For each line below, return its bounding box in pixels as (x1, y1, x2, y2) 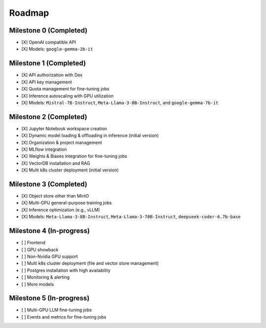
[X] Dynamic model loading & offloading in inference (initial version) (21, 132, 159, 138)
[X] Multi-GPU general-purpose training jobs (21, 200, 112, 206)
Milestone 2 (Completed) (9, 113, 87, 121)
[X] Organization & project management (21, 139, 102, 145)
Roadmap (9, 7, 49, 18)
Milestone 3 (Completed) (9, 180, 88, 188)
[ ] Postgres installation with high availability (21, 267, 111, 273)
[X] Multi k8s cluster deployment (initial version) (21, 167, 119, 173)
